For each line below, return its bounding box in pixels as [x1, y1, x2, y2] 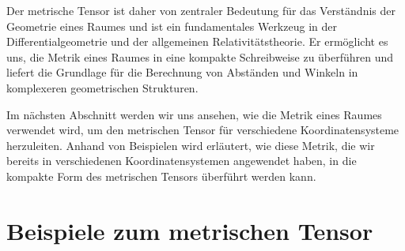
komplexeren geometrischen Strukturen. [6, 79, 199, 96]
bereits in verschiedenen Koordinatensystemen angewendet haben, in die [6, 152, 357, 169]
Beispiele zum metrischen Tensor [6, 214, 373, 246]
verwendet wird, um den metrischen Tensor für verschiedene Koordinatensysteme [6, 122, 399, 138]
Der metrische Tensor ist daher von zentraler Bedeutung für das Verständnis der [6, 2, 396, 18]
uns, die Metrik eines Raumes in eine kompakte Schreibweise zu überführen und [6, 48, 394, 65]
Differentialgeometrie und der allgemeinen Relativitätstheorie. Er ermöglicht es [6, 33, 388, 50]
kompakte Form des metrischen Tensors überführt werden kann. [6, 167, 316, 184]
